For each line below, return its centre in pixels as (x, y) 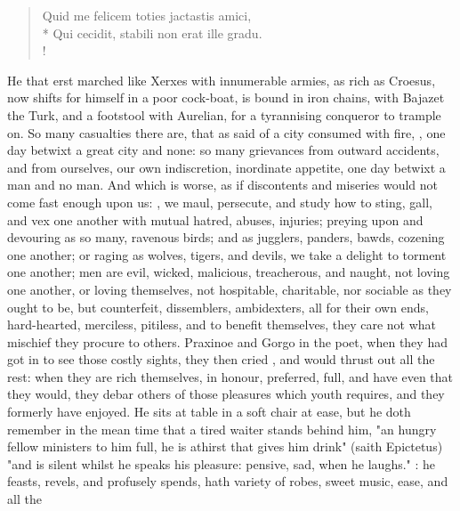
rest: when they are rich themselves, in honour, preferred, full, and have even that (230, 376)
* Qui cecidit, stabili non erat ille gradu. (152, 32)
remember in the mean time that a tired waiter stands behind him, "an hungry (222, 429)
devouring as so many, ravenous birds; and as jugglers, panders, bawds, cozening (226, 237)
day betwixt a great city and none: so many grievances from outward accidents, (223, 150)
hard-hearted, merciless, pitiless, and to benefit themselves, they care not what (222, 324)
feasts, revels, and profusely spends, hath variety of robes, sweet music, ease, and (228, 481)
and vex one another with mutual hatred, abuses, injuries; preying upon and (215, 219)
